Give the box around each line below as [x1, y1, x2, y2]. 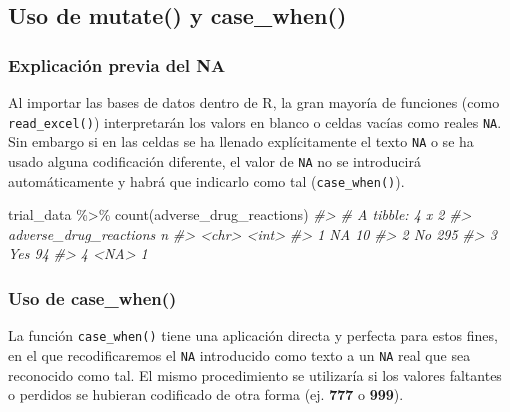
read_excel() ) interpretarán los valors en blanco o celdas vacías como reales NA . [8, 111, 502, 132]
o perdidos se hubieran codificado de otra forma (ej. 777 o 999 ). [8, 384, 404, 405]
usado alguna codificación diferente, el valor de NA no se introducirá [8, 150, 421, 171]
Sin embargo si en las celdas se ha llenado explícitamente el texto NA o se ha [8, 131, 474, 152]
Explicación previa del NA [8, 52, 226, 77]
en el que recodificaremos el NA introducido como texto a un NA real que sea [8, 344, 471, 365]
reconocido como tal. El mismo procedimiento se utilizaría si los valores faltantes [8, 364, 502, 385]
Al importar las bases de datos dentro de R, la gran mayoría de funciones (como [8, 92, 500, 112]
